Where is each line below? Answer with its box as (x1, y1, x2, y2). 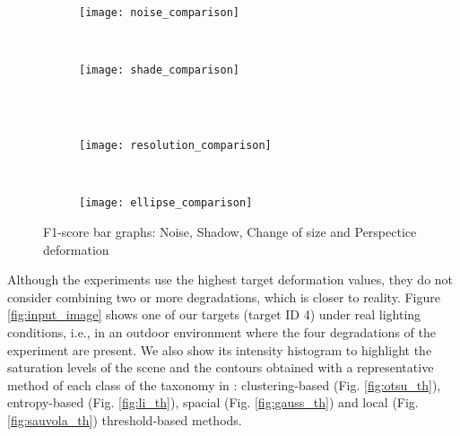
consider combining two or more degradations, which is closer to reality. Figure (7, 287, 440, 306)
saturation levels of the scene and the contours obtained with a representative (7, 358, 434, 377)
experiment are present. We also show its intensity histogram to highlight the (7, 340, 432, 359)
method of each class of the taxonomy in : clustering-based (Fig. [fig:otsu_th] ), (7, 375, 441, 394)
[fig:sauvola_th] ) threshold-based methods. (7, 410, 242, 429)
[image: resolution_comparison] (79, 139, 272, 153)
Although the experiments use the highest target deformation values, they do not (7, 270, 454, 289)
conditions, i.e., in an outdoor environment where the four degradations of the (7, 322, 436, 341)
